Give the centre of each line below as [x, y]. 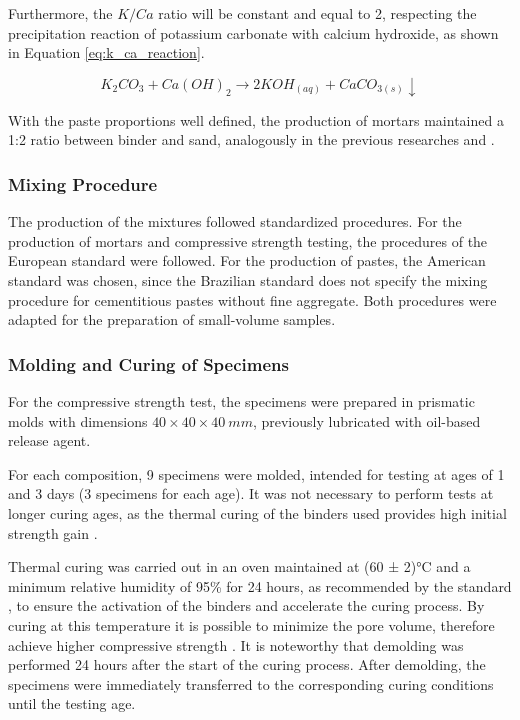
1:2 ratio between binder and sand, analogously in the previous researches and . [251, 139]
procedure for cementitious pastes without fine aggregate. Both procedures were [252, 299]
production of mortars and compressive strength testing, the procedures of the [248, 240]
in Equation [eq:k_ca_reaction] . [106, 52]
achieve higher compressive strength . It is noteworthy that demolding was [236, 644]
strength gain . [53, 532]
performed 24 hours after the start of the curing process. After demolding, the [247, 664]
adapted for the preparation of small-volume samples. [172, 319]
